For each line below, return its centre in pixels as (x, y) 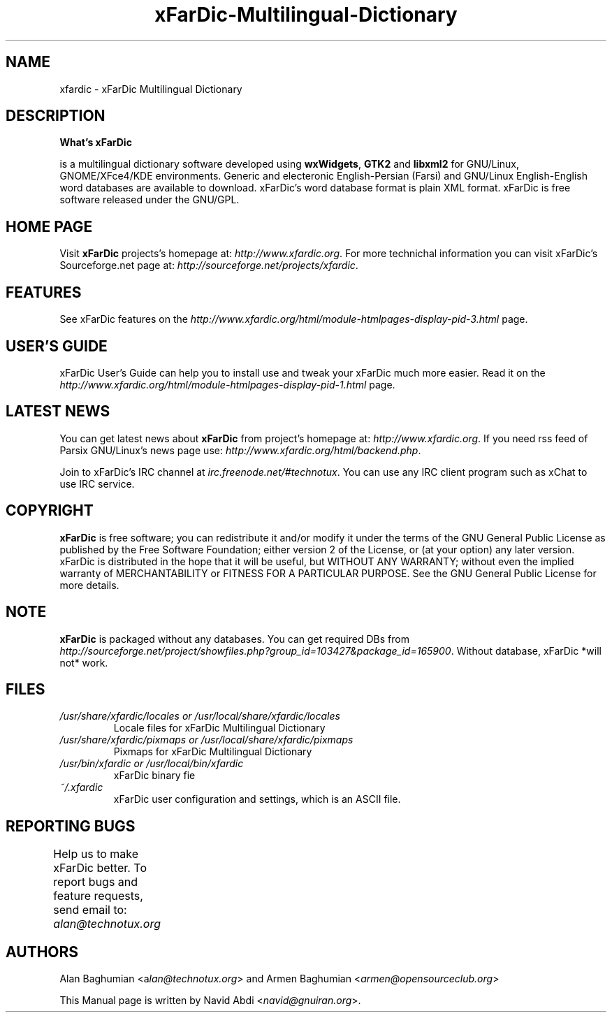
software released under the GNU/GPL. (150, 200)
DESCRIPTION (56, 116)
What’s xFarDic (96, 143)
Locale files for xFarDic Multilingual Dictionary (219, 728)
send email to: (90, 910)
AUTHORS (42, 952)
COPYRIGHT (50, 511)
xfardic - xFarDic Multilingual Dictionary (151, 89)
